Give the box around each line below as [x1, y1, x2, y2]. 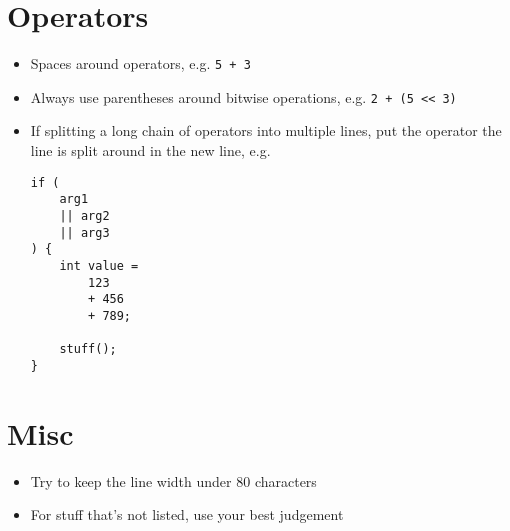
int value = [59, 258, 139, 273]
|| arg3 [59, 225, 110, 240]
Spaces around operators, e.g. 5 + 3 [30, 53, 251, 74]
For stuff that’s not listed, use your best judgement [30, 504, 344, 525]
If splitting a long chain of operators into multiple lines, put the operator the [30, 120, 502, 141]
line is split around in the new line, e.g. [30, 140, 271, 161]
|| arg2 [59, 208, 110, 223]
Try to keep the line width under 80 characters [30, 470, 317, 491]
